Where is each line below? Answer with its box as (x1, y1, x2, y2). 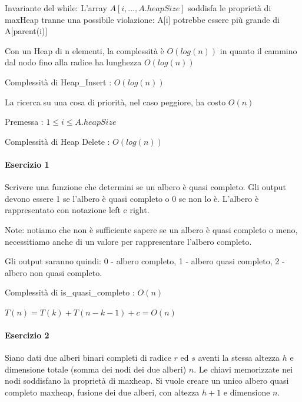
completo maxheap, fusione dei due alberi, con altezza (5, 386, 200, 398)
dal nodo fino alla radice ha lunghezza (5, 56, 142, 68)
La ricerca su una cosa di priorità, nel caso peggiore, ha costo (5, 95, 226, 108)
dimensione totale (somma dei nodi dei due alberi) (5, 363, 187, 375)
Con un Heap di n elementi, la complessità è (5, 44, 164, 57)
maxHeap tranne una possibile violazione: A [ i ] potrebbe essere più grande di (5, 13, 280, 25)
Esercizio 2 (5, 329, 49, 341)
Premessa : (5, 115, 44, 128)
